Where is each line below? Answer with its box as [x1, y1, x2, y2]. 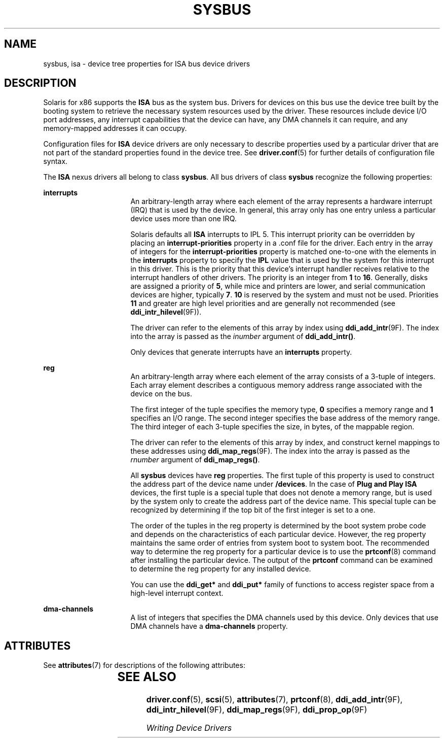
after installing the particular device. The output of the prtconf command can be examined [130, 556, 433, 565]
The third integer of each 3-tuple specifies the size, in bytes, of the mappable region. [130, 422, 415, 431]
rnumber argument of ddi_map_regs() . [130, 455, 260, 464]
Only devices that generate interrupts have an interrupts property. [130, 348, 352, 357]
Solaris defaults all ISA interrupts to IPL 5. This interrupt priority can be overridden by [130, 230, 415, 239]
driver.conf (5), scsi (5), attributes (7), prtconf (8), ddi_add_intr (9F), [146, 694, 403, 705]
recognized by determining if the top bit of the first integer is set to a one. [130, 505, 376, 515]
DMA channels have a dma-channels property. [130, 622, 288, 631]
